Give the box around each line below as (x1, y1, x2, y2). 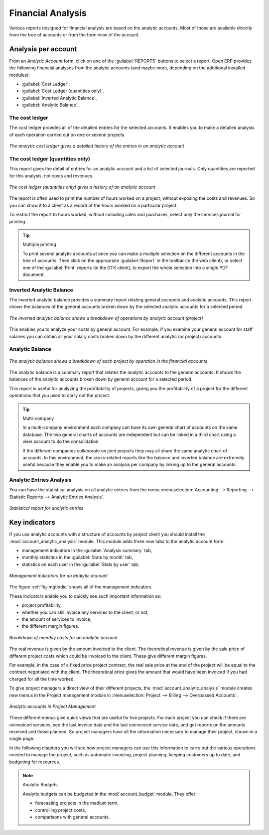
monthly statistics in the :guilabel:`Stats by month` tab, (21, 555, 134, 560)
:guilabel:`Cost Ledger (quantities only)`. (21, 88, 105, 94)
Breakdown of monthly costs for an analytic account (9, 634, 118, 640)
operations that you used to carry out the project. (9, 393, 111, 399)
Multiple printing (22, 242, 57, 248)
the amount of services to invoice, (21, 616, 92, 622)
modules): (9, 72, 30, 78)
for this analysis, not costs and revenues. (9, 172, 94, 179)
